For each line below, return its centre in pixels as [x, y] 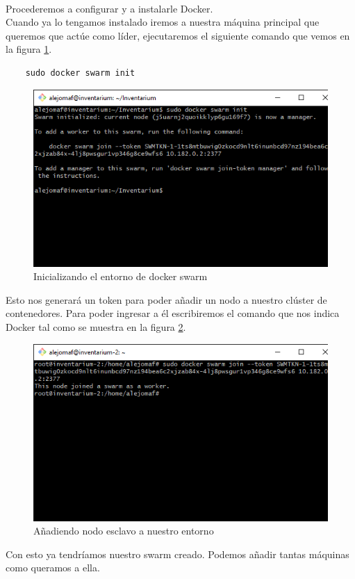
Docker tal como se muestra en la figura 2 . [96, 326]
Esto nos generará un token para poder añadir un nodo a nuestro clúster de [166, 299]
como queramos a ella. [53, 568]
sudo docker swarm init [80, 73]
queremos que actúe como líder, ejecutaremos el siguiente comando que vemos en [178, 35]
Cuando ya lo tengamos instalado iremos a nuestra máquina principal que [163, 22]
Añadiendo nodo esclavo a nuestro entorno [124, 531]
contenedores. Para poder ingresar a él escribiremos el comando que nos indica [173, 313]
